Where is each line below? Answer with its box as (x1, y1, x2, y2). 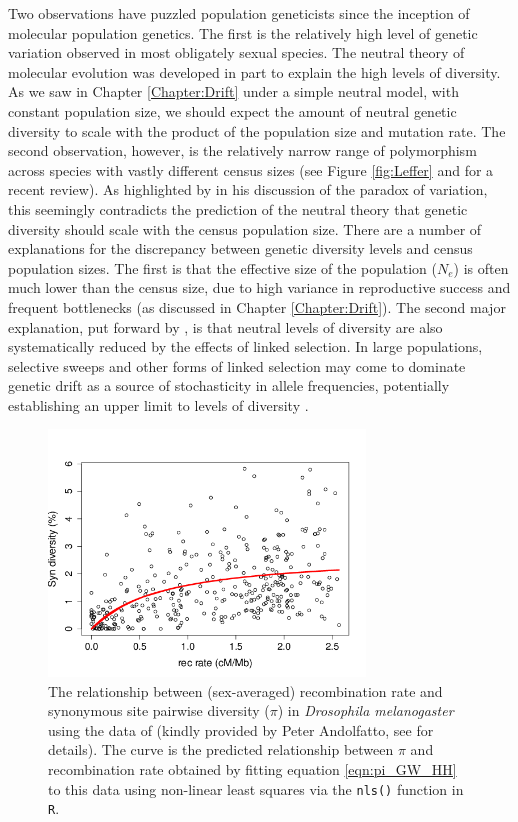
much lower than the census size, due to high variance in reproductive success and (8, 277, 511, 298)
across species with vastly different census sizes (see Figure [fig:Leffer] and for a (8, 159, 494, 180)
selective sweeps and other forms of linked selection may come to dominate (8, 355, 466, 376)
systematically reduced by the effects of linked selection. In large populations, (8, 336, 483, 357)
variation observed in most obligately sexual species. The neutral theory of (8, 42, 465, 63)
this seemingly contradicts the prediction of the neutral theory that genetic (8, 198, 468, 219)
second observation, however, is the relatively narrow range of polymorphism (8, 140, 477, 161)
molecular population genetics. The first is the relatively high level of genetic (8, 22, 478, 43)
